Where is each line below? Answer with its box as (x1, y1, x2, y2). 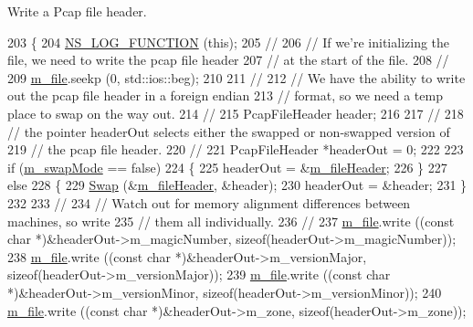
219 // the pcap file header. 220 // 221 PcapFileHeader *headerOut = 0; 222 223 (7, 140, 464, 159)
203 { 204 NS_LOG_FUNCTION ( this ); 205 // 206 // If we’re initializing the (7, 32, 450, 51)
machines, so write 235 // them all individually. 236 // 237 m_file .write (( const (7, 211, 455, 230)
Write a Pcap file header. (7, 2, 147, 20)
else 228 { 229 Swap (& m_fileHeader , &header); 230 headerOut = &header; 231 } (7, 175, 468, 195)
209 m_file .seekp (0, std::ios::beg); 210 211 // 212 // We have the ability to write (7, 68, 466, 87)
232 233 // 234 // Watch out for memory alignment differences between (7, 193, 411, 212)
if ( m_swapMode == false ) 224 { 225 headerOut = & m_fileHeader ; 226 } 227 (7, 157, 447, 176)
